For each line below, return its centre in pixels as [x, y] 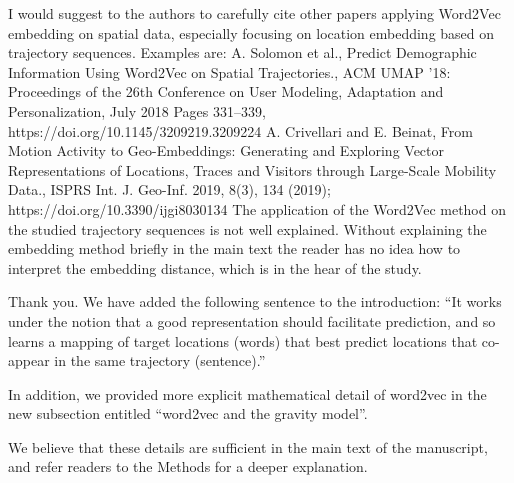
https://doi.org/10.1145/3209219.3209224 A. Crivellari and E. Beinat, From [240, 130]
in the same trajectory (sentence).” [160, 360]
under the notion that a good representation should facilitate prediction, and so [252, 320]
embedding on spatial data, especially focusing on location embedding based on [251, 32]
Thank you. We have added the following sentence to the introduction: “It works [255, 301]
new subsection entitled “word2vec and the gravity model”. [188, 413]
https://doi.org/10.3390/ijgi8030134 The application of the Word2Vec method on [257, 208]
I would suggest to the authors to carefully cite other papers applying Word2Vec [254, 13]
